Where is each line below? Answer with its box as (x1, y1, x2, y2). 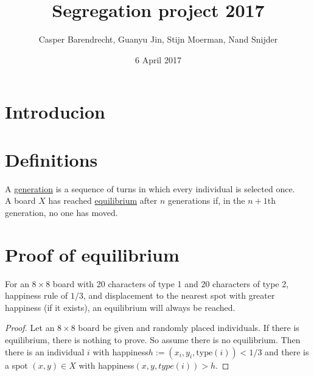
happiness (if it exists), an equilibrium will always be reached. (5, 301, 235, 313)
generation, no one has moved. (5, 206, 118, 218)
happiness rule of (5, 289, 68, 302)
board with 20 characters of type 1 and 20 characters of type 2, (52, 277, 289, 290)
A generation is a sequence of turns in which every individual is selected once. (5, 182, 295, 195)
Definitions (5, 147, 98, 172)
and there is (265, 345, 309, 358)
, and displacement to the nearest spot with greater (83, 289, 275, 302)
